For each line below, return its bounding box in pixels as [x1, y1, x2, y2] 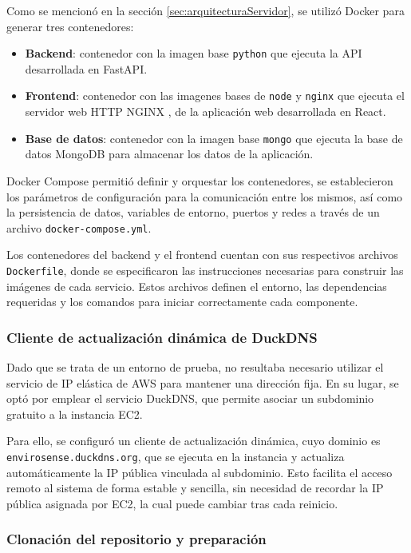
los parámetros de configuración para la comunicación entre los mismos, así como [6, 188, 403, 205]
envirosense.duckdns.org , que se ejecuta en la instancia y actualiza [6, 448, 345, 464]
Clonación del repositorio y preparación [6, 529, 267, 549]
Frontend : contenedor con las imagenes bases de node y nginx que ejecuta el [25, 87, 405, 104]
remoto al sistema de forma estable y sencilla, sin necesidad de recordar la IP [6, 479, 384, 496]
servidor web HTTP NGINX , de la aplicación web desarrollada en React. [25, 103, 386, 120]
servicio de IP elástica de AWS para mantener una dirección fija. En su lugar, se [6, 374, 399, 391]
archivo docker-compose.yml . [6, 219, 152, 236]
